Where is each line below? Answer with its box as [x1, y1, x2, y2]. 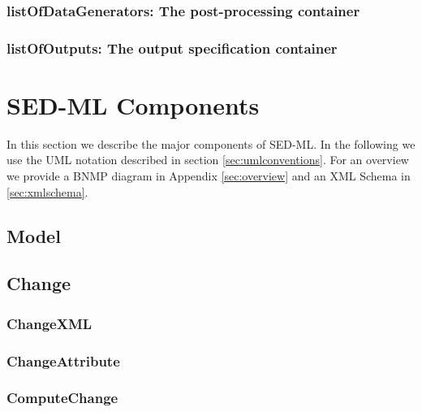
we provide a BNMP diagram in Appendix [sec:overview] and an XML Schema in [6, 167, 411, 184]
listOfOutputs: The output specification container [6, 37, 338, 58]
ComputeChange [6, 388, 118, 408]
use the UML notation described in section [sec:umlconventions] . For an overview [6, 151, 409, 168]
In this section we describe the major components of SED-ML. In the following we [6, 135, 416, 152]
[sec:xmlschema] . [6, 183, 88, 200]
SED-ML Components [6, 88, 260, 121]
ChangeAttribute [6, 350, 120, 371]
